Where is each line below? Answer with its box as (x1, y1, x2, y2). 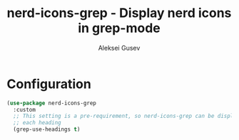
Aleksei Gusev (98, 43, 141, 52)
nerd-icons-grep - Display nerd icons (6, 5, 232, 21)
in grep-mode (77, 20, 161, 36)
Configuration (6, 76, 92, 92)
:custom (13, 106, 36, 113)
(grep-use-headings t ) (13, 126, 81, 133)
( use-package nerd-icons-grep (6, 99, 97, 107)
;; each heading (13, 119, 61, 126)
